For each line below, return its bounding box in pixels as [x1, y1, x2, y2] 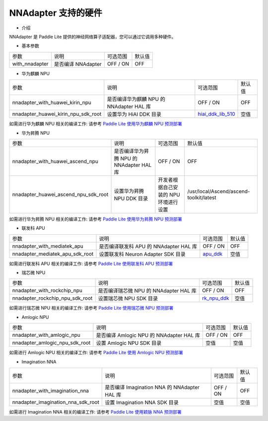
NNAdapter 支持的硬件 [9, 7, 103, 18]
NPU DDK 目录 [114, 195, 148, 202]
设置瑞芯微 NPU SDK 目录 [98, 295, 158, 302]
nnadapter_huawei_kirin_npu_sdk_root [12, 110, 102, 117]
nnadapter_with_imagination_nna [12, 387, 89, 394]
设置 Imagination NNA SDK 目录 [105, 399, 179, 406]
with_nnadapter [12, 60, 49, 67]
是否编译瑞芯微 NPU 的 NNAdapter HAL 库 [98, 287, 197, 294]
